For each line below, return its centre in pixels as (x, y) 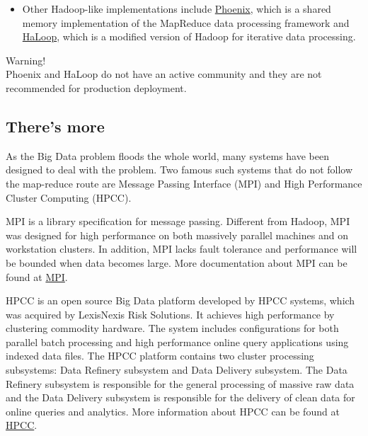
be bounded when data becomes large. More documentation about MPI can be (177, 262)
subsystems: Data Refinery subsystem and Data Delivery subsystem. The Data (177, 370)
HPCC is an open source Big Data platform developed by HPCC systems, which (180, 300)
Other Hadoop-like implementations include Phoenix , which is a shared (177, 8)
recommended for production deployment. (96, 87)
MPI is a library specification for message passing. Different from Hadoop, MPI (178, 221)
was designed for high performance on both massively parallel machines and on (177, 235)
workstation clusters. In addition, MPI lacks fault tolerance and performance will (182, 249)
